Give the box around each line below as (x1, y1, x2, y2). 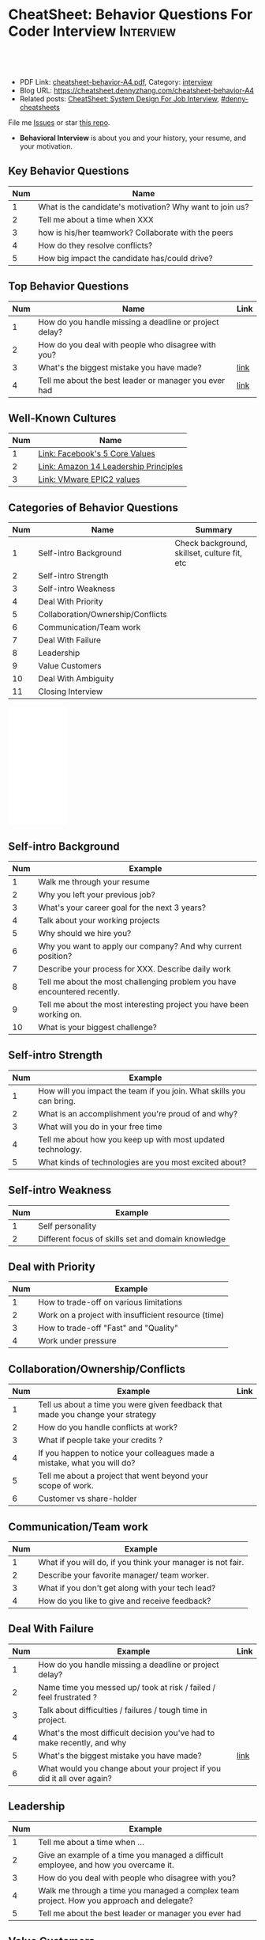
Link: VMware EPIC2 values (38, 474, 140, 485)
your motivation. (19, 141, 73, 151)
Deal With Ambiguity (38, 673, 114, 684)
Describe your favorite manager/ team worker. (38, 1570, 209, 1581)
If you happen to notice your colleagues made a (38, 1448, 215, 1459)
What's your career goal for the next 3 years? (38, 902, 207, 913)
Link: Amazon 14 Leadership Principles (38, 461, 184, 472)
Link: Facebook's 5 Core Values (38, 449, 155, 460)
